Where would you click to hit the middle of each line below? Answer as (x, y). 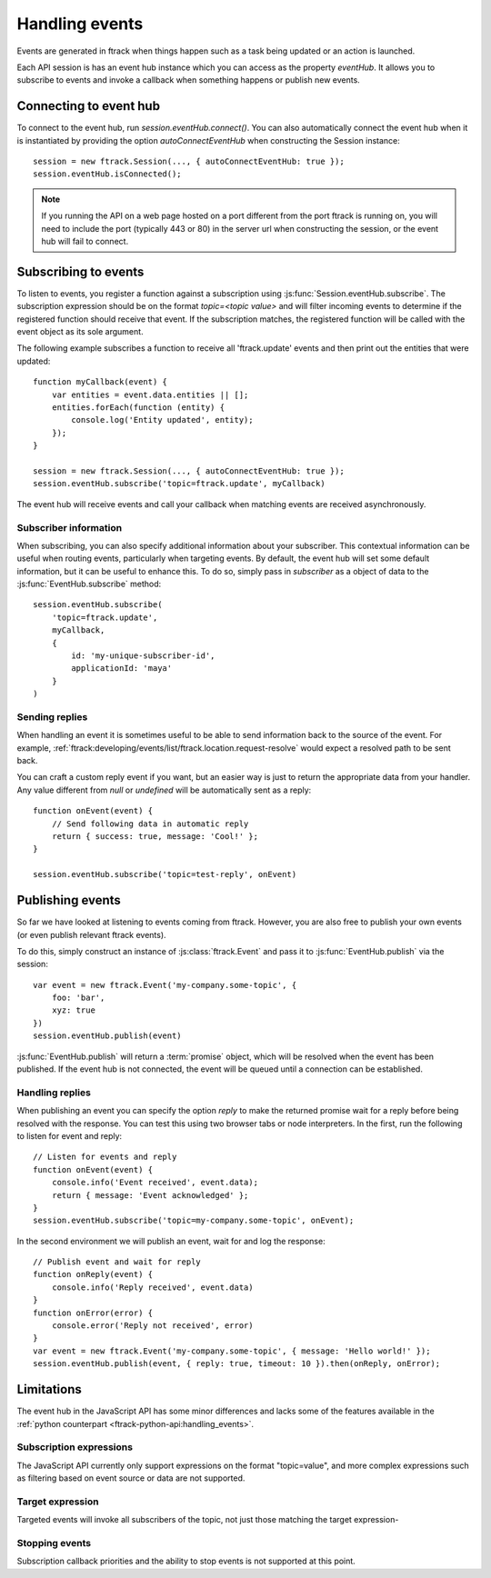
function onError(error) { (93, 1313)
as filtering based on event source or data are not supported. (131, 1478)
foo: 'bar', (78, 998)
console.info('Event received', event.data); (155, 1183)
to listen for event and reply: (70, 1135)
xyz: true (73, 1010)
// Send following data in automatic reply (150, 824)
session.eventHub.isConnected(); (107, 174)
